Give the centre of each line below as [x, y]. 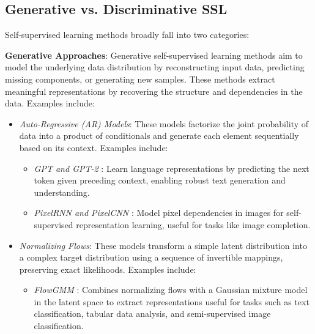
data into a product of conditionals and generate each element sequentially [159, 135]
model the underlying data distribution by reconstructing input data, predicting [155, 67]
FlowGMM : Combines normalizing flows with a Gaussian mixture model [171, 290]
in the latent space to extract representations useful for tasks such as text [172, 301]
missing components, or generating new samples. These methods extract [140, 79]
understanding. [62, 192]
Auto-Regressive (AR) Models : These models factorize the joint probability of [164, 123]
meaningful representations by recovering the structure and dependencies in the [154, 91]
